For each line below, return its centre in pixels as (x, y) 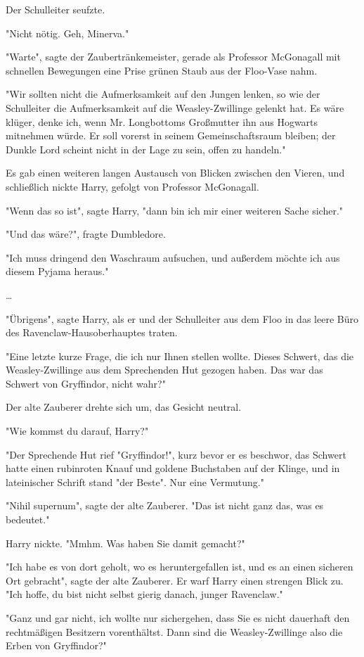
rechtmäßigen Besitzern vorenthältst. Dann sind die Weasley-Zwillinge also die (174, 631)
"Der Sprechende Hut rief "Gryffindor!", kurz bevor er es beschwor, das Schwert (176, 454)
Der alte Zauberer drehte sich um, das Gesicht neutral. (124, 407)
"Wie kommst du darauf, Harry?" (77, 431)
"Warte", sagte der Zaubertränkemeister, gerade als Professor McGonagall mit (173, 57)
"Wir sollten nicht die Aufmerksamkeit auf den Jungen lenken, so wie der (163, 94)
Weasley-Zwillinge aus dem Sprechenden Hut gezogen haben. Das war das (164, 370)
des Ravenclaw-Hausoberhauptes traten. (92, 332)
